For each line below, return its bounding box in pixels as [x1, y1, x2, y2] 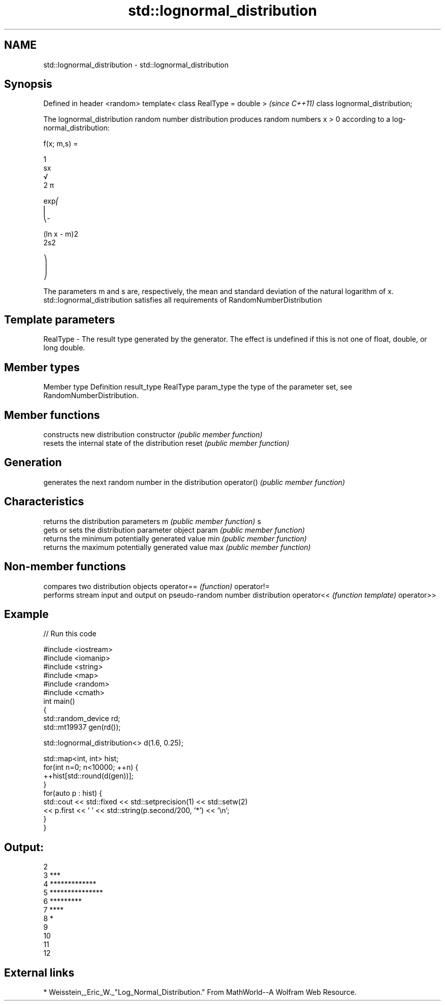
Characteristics [4, 495, 84, 508]
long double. [43, 343, 85, 352]
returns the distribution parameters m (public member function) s [43, 516, 261, 526]
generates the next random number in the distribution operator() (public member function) [43, 477, 345, 487]
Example [4, 607, 49, 621]
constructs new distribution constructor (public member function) [43, 430, 263, 439]
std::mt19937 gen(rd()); [43, 723, 121, 732]
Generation [4, 456, 62, 469]
